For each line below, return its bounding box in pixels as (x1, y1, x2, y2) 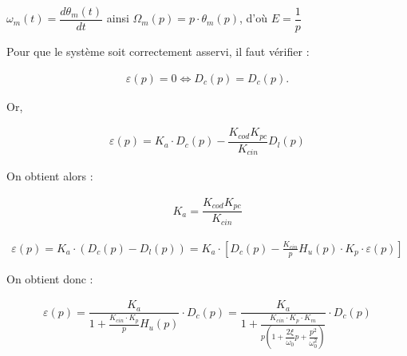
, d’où (239, 10, 267, 26)
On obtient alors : (6, 168, 93, 184)
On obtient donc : (6, 270, 93, 287)
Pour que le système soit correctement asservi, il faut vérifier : (6, 43, 310, 60)
